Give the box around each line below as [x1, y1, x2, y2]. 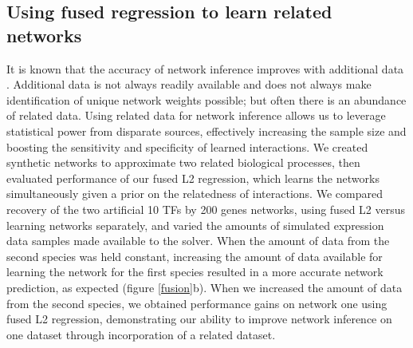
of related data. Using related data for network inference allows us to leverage [6, 107, 386, 124]
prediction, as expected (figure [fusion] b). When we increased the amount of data [6, 279, 403, 295]
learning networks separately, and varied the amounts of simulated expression [6, 216, 384, 233]
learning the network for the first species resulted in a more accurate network [6, 263, 383, 280]
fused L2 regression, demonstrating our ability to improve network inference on [6, 310, 392, 327]
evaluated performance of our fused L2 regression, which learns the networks [6, 169, 380, 186]
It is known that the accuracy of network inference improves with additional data [6, 60, 404, 77]
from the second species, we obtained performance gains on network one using [6, 295, 387, 311]
